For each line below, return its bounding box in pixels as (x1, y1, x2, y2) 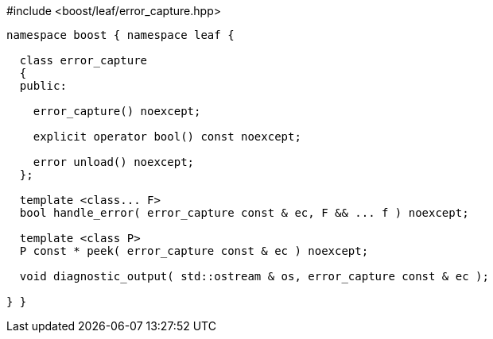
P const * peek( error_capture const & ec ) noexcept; (19, 245, 369, 257)
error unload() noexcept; (33, 156, 195, 168)
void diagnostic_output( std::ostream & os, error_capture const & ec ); (19, 270, 489, 283)
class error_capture (19, 54, 148, 67)
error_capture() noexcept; (33, 105, 201, 117)
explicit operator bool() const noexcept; (33, 130, 301, 143)
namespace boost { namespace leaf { (6, 29, 235, 41)
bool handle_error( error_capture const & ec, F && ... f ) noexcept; (19, 206, 469, 219)
